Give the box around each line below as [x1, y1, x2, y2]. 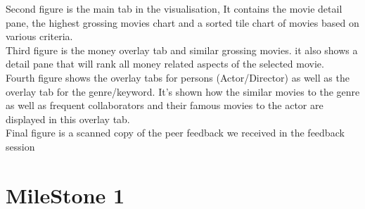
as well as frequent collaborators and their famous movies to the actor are [6, 98, 324, 113]
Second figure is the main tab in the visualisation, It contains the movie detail [6, 1, 342, 15]
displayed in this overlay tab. [6, 111, 130, 126]
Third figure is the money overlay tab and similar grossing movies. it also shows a [6, 42, 358, 57]
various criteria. [6, 29, 73, 44]
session [6, 139, 35, 153]
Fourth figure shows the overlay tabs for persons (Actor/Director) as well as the [6, 70, 350, 84]
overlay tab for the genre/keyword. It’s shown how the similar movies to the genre [6, 84, 360, 99]
